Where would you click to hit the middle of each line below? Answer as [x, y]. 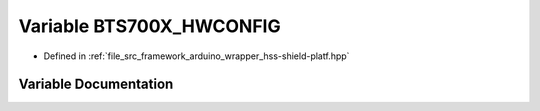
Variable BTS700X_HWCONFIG [149, 26]
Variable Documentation [96, 84]
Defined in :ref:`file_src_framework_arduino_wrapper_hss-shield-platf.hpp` [196, 56]
